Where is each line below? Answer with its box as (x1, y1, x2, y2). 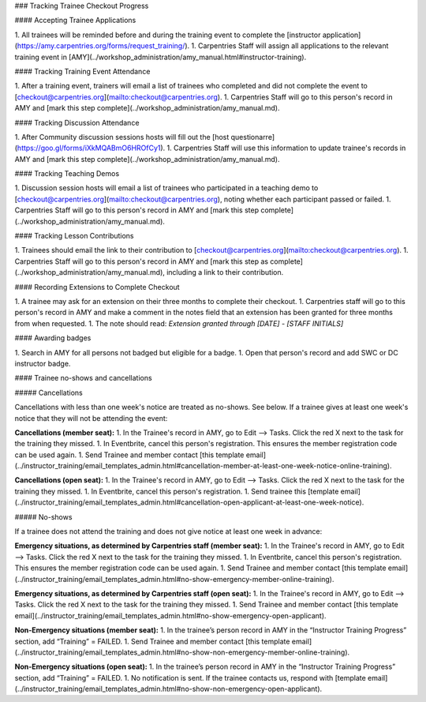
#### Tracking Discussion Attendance (14, 118, 140, 127)
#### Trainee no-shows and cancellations (14, 374, 153, 383)
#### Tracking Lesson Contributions (14, 231, 134, 241)
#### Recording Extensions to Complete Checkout (14, 282, 181, 291)
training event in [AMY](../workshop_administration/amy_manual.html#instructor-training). (14, 52, 307, 62)
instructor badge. (14, 359, 71, 368)
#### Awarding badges (14, 333, 92, 343)
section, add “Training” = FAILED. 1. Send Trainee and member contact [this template (14, 636, 290, 646)
